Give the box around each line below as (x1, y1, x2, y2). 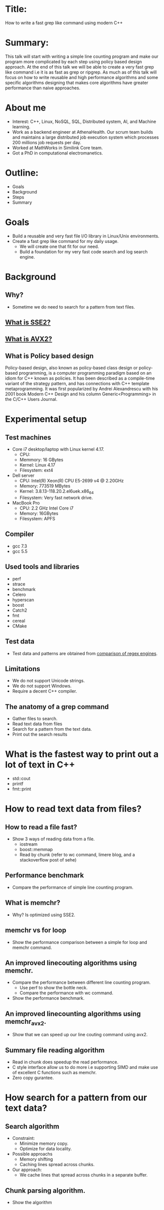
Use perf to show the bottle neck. (19, 985, 88, 991)
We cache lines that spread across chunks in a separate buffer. (19, 1172, 148, 1178)
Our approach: (12, 1167, 42, 1173)
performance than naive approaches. (5, 85, 80, 91)
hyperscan (12, 596, 34, 603)
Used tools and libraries (5, 563, 80, 571)
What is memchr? (5, 898, 61, 907)
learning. (12, 123, 31, 129)
